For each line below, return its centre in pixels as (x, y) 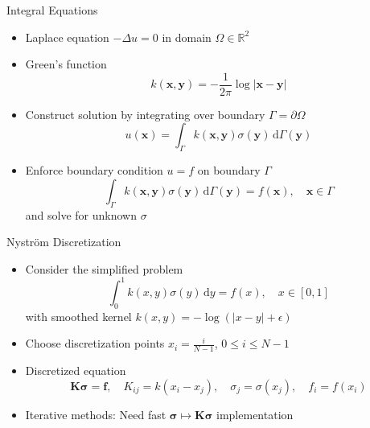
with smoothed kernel (78, 316)
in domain (187, 37)
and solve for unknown (81, 214)
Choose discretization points (95, 343)
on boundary (229, 170)
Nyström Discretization (64, 242)
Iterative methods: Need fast (96, 414)
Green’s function (66, 64)
